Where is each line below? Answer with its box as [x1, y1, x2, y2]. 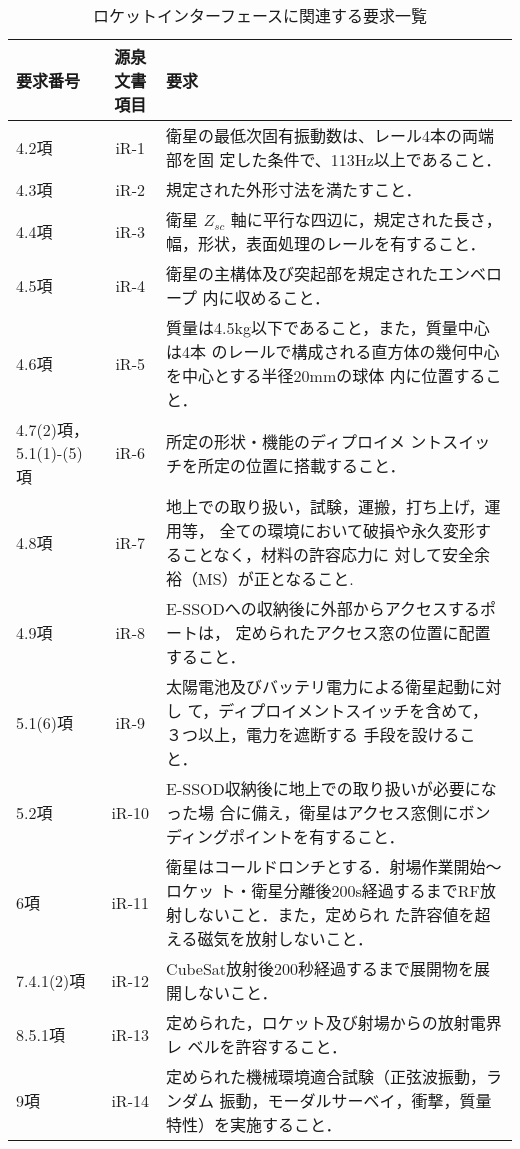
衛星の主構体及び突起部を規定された [166, 262, 439, 285]
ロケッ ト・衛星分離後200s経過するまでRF [166, 879, 480, 902]
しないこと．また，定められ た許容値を [182, 903, 475, 926]
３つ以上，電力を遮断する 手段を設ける [166, 723, 460, 746]
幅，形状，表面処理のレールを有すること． [166, 232, 486, 255]
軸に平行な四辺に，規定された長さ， [230, 208, 502, 231]
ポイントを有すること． [228, 825, 405, 848]
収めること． [234, 286, 330, 309]
